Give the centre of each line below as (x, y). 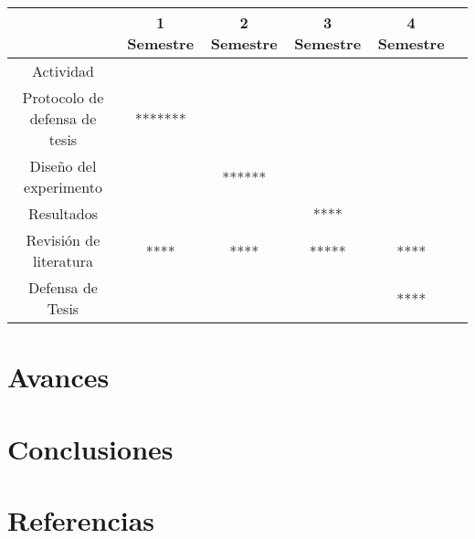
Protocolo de (63, 97)
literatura (63, 261)
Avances (58, 377)
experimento (63, 187)
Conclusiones (90, 448)
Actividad (63, 71)
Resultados (63, 213)
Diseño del (63, 166)
